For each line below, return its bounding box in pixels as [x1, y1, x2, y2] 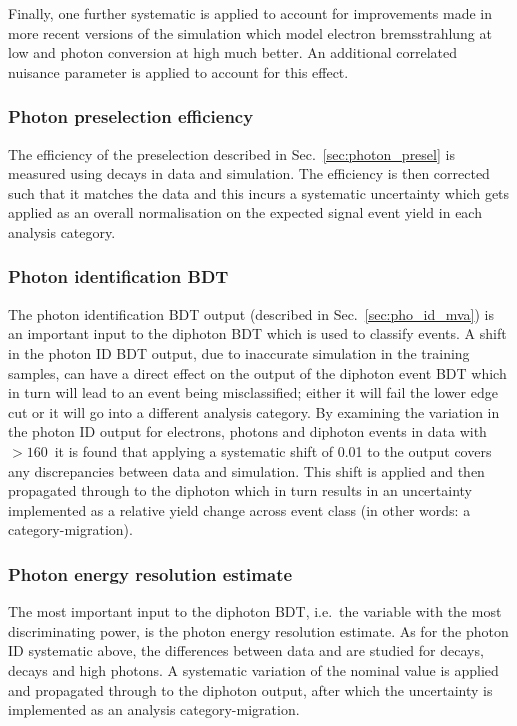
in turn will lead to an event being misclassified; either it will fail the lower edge [8, 382, 498, 403]
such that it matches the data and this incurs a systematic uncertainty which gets [8, 182, 510, 203]
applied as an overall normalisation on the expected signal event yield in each [8, 202, 482, 223]
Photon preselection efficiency [8, 104, 254, 129]
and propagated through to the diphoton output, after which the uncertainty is [8, 679, 493, 700]
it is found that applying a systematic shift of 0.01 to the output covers [54, 440, 492, 461]
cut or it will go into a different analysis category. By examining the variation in [8, 401, 500, 422]
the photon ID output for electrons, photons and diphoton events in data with [8, 421, 487, 442]
